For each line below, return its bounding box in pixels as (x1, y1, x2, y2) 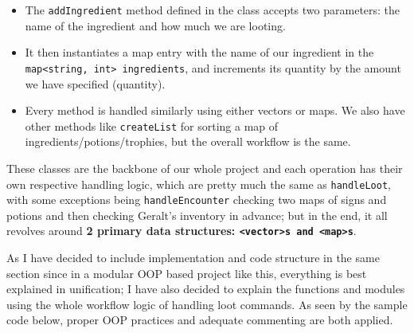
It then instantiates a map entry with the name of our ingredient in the (25, 44, 374, 61)
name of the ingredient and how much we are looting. (25, 17, 286, 33)
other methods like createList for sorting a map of (25, 117, 279, 134)
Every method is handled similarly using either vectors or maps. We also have (25, 102, 405, 119)
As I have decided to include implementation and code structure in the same (6, 249, 380, 266)
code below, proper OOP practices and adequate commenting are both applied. (6, 311, 393, 328)
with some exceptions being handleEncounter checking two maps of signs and (6, 191, 387, 208)
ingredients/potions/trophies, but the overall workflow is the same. (25, 133, 351, 150)
